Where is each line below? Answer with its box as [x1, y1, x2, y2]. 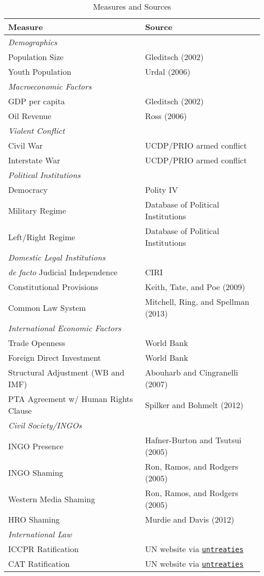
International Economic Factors [8, 322, 121, 334]
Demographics [8, 36, 57, 48]
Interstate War [8, 154, 60, 166]
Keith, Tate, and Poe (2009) [145, 281, 245, 293]
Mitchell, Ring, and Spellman [145, 296, 249, 307]
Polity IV [145, 184, 178, 195]
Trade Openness [8, 337, 65, 349]
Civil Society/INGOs [8, 419, 82, 431]
